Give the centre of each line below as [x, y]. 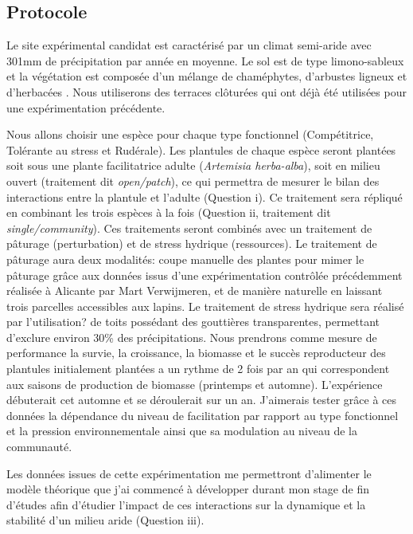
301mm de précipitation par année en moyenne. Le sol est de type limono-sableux [205, 60]
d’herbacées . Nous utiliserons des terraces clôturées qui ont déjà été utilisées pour [206, 91]
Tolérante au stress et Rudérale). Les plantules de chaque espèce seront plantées [201, 149]
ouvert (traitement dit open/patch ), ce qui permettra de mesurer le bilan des [193, 181]
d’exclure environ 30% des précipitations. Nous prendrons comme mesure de [192, 337]
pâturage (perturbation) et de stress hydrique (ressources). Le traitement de [192, 243]
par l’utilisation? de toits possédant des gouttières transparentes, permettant [193, 322]
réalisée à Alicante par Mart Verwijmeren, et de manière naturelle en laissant [195, 291]
